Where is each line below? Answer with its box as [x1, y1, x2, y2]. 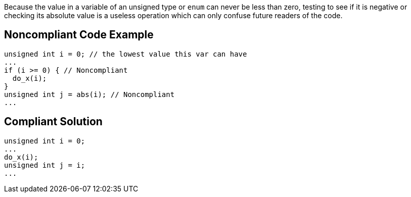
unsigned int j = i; [4, 161, 85, 169]
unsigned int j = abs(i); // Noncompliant [4, 90, 175, 98]
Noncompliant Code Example [4, 28, 154, 41]
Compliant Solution [4, 115, 103, 128]
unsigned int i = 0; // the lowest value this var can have [4, 50, 247, 58]
